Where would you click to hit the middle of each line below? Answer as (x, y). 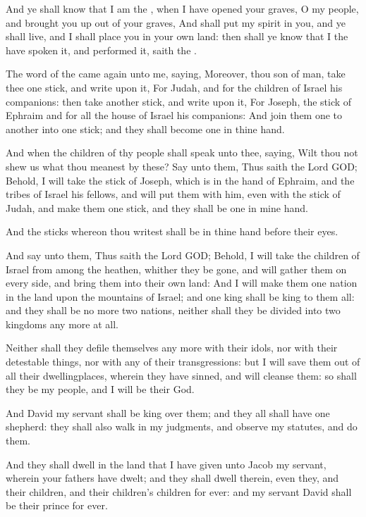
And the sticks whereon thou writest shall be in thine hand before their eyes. (172, 231)
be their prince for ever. (57, 505)
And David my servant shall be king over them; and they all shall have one (168, 412)
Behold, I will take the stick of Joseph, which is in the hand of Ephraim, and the (180, 180)
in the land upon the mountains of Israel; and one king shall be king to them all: (180, 296)
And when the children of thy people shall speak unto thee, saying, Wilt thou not (182, 152)
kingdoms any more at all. (62, 324)
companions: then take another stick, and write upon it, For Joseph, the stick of (179, 101)
